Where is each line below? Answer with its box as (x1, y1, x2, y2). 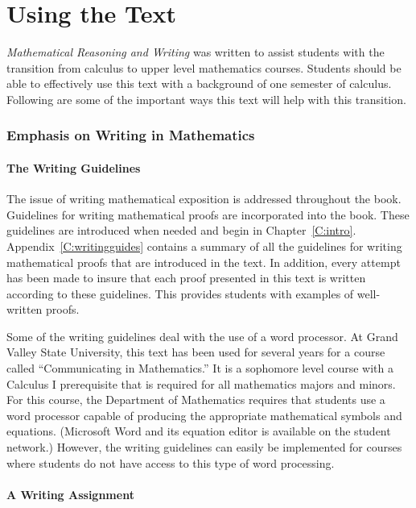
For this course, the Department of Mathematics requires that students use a (6, 391, 385, 408)
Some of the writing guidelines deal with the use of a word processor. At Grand (6, 327, 398, 344)
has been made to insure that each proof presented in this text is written (6, 269, 366, 286)
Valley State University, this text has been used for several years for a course (6, 344, 385, 360)
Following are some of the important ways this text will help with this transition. (6, 90, 406, 107)
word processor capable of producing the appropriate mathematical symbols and (6, 406, 402, 423)
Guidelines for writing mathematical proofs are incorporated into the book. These (6, 206, 410, 223)
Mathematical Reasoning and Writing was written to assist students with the (6, 44, 385, 60)
